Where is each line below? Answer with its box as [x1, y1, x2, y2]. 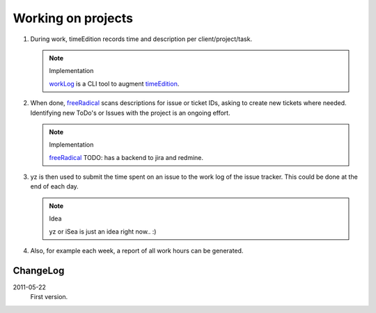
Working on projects [13, 10, 134, 26]
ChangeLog [13, 264, 65, 276]
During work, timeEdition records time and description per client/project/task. [30, 35, 253, 43]
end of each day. [30, 182, 79, 191]
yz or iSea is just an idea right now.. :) [49, 227, 157, 236]
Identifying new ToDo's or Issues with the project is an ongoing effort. [30, 109, 230, 117]
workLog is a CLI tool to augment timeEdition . [49, 79, 180, 88]
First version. [30, 293, 68, 301]
